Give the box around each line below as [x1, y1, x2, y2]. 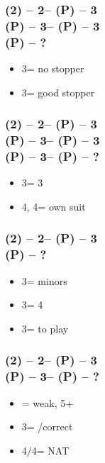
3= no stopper [21, 61, 84, 76]
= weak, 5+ [21, 395, 74, 410]
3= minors [21, 273, 67, 288]
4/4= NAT [21, 442, 70, 457]
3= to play [21, 320, 69, 335]
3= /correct [21, 419, 73, 434]
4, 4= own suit [21, 199, 86, 213]
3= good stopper [21, 84, 95, 99]
